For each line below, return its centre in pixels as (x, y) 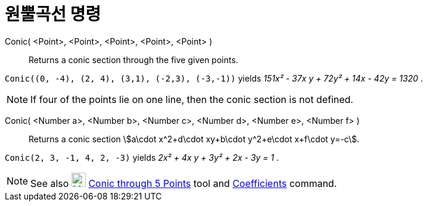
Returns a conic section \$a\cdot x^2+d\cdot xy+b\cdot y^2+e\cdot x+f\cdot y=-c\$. (194, 139)
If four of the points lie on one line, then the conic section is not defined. (192, 99)
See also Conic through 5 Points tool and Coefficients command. (184, 183)
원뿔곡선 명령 (53, 14)
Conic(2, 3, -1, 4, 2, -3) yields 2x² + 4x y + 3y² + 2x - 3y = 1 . (142, 157)
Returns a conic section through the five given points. (133, 60)
